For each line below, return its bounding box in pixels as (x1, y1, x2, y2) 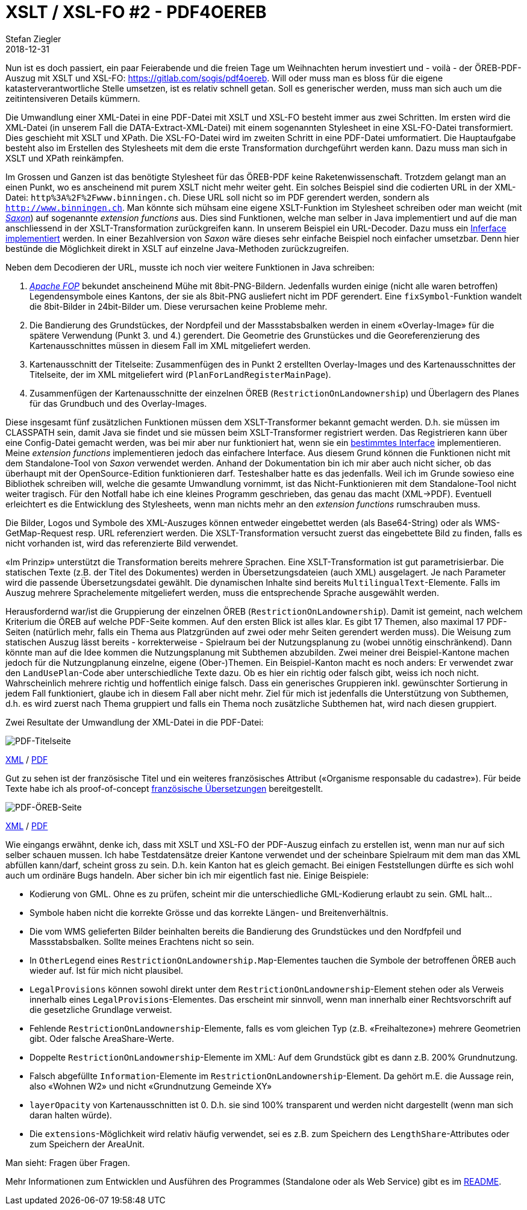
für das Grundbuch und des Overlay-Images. (30, 398, 207, 409)
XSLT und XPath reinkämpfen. (5, 152, 124, 163)
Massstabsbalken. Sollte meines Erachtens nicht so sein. (30, 936, 254, 947)
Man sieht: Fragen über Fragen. (5, 1157, 130, 1168)
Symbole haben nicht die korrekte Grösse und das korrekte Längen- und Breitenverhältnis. (30, 907, 388, 918)
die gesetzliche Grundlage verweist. (30, 1004, 172, 1015)
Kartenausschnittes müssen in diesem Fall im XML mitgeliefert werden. (30, 340, 311, 351)
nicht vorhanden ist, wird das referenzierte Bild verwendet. (5, 538, 239, 548)
